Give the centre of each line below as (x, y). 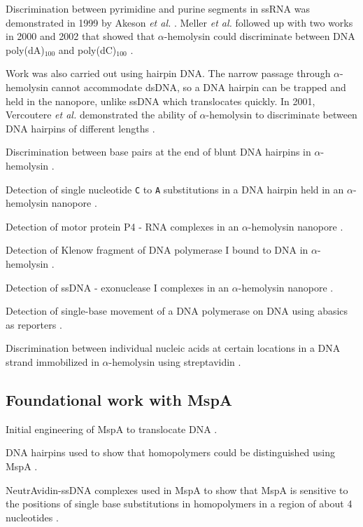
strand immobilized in (52, 361)
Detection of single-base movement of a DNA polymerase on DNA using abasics (177, 311)
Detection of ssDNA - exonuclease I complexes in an (118, 287)
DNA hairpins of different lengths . (80, 128)
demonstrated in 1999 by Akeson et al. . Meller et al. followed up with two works (179, 22)
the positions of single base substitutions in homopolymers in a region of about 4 (179, 504)
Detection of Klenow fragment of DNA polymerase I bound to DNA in (157, 250)
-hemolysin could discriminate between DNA (259, 36)
